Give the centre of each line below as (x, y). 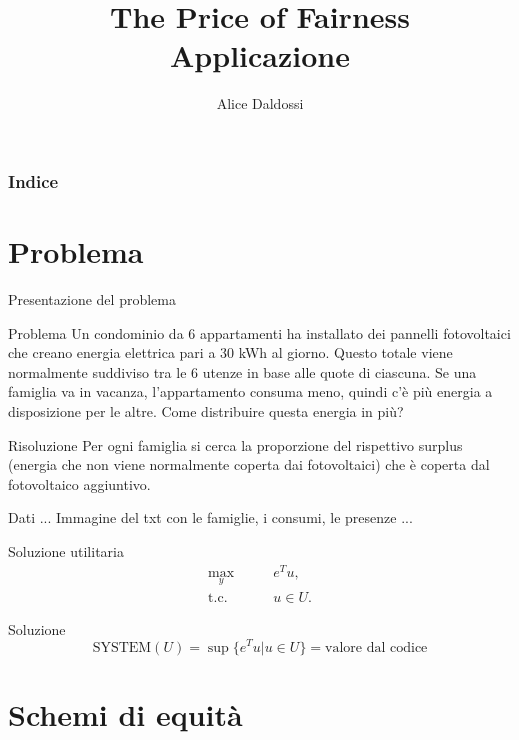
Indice (33, 180)
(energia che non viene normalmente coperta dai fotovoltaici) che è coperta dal (249, 464)
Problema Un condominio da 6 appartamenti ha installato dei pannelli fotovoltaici (259, 332)
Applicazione (260, 55)
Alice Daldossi (260, 103)
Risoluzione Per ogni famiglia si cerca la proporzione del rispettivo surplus (235, 444)
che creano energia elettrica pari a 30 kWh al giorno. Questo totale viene (230, 352)
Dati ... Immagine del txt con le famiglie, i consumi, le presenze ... (210, 517)
